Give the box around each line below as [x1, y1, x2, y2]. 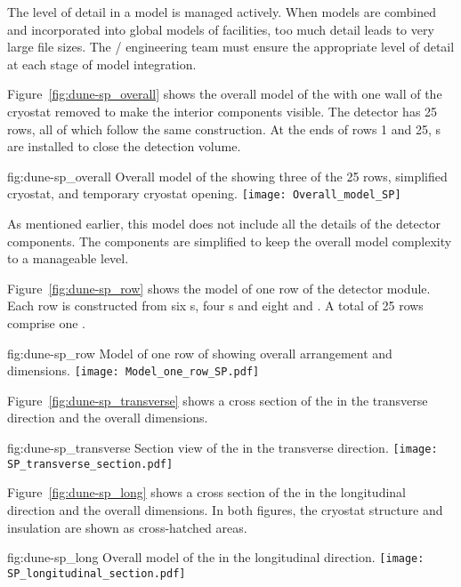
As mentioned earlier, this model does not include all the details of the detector [7, 214, 441, 232]
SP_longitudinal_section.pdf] [7, 567, 186, 580]
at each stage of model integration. [7, 54, 197, 73]
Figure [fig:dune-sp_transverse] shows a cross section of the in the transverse [7, 390, 428, 409]
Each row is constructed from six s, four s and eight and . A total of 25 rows [7, 296, 424, 315]
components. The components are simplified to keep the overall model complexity [7, 231, 452, 250]
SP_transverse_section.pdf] [7, 457, 174, 470]
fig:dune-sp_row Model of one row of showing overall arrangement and [7, 343, 392, 362]
